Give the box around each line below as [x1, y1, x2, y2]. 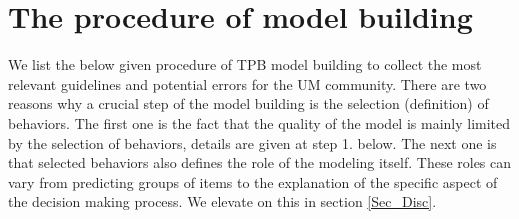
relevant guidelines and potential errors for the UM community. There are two [8, 73, 487, 94]
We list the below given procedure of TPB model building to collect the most [8, 54, 482, 75]
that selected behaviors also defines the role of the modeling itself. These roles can [8, 152, 512, 173]
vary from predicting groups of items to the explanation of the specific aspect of [8, 171, 498, 192]
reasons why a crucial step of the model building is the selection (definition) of [8, 93, 489, 114]
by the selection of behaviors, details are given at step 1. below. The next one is [8, 132, 497, 153]
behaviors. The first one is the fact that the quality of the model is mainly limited [8, 112, 511, 133]
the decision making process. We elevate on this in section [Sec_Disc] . [8, 191, 437, 212]
